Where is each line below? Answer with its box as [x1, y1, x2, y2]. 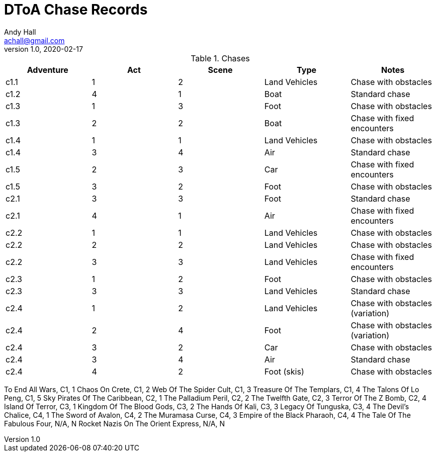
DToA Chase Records [4, 1, 148, 18]
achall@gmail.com [4, 36, 65, 45]
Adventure [27, 64, 68, 75]
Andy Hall [4, 27, 36, 36]
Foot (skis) [264, 366, 304, 377]
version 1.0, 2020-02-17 [4, 44, 83, 53]
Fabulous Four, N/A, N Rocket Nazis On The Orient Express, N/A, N [4, 419, 225, 428]
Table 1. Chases [191, 53, 250, 63]
